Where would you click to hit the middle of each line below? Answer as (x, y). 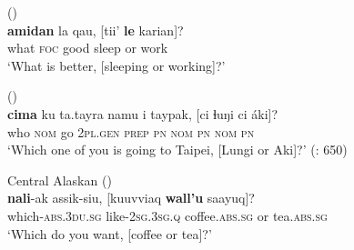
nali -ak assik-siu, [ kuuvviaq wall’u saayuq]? (131, 198)
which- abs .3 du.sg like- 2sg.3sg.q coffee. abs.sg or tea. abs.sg (167, 215)
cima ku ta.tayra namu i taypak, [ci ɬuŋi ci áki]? (143, 113)
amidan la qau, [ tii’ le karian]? (96, 30)
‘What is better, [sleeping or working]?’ (116, 65)
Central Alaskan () (60, 180)
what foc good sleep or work (88, 48)
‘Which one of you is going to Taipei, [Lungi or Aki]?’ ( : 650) (177, 150)
